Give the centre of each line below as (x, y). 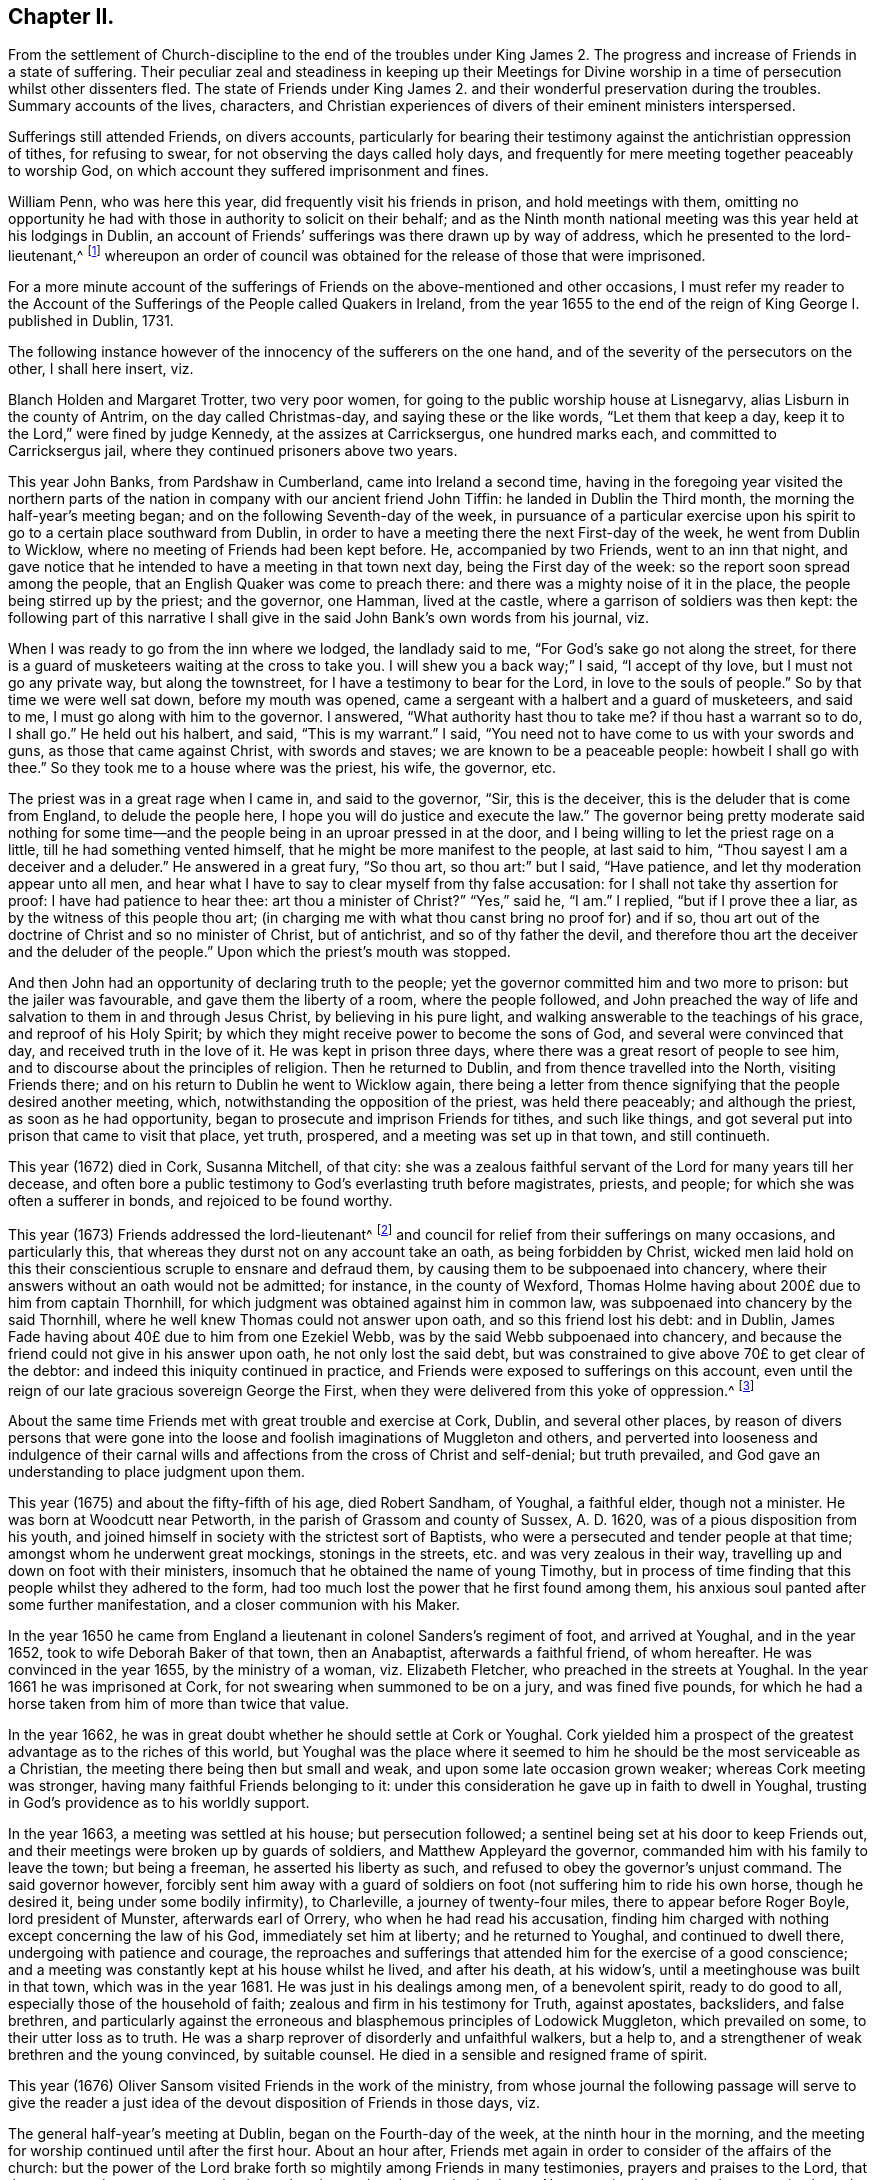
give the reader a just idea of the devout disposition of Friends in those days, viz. (274, 2103)
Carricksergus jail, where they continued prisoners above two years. (233, 451)
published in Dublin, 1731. (91, 321)
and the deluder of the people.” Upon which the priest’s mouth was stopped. (259, 952)
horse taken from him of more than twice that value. (179, 1704)
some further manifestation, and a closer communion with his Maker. (234, 1605)
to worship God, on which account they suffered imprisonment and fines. (248, 171)
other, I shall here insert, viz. (101, 369)
